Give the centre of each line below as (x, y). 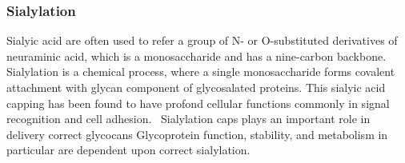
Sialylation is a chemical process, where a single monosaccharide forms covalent (201, 72)
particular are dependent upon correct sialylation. (128, 150)
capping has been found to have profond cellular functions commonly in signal (198, 103)
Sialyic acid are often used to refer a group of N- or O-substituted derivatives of (202, 40)
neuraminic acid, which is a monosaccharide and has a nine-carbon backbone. (196, 56)
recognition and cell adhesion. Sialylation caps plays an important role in (188, 119)
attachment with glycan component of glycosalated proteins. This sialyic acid (196, 87)
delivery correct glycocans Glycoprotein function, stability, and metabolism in (197, 134)
